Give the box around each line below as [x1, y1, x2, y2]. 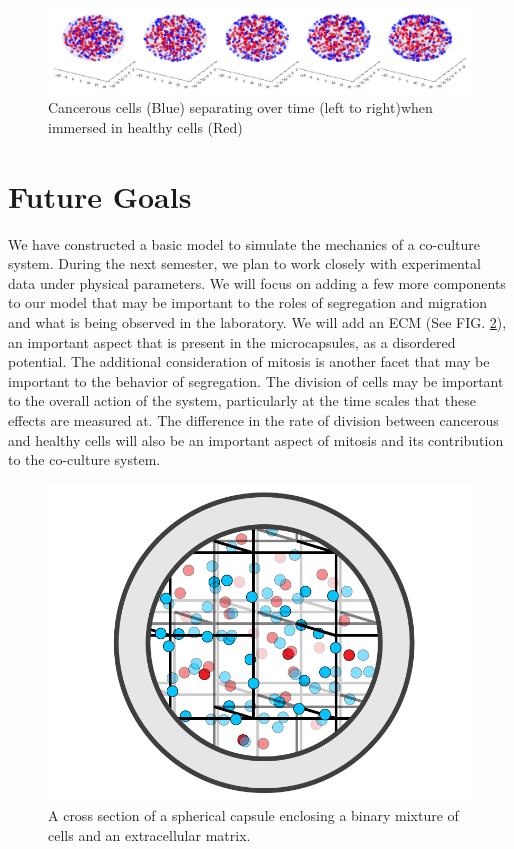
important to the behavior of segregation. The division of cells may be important [8, 370, 504, 391]
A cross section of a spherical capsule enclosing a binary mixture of [48, 805, 459, 826]
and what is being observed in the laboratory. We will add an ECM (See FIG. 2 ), [8, 311, 507, 332]
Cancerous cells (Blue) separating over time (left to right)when [48, 97, 433, 118]
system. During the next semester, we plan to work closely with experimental [8, 253, 481, 274]
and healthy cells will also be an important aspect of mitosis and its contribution [8, 429, 504, 450]
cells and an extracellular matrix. [48, 824, 251, 845]
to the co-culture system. [8, 449, 161, 470]
